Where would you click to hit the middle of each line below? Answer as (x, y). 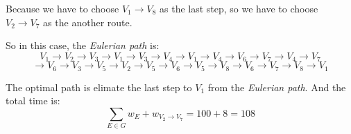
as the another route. (88, 22)
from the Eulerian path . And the (277, 87)
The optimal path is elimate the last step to (99, 87)
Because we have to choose (62, 8)
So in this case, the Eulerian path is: (83, 45)
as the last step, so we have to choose (239, 8)
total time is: (33, 100)
